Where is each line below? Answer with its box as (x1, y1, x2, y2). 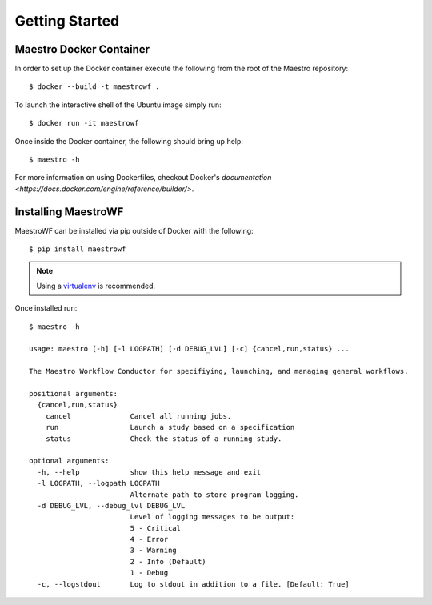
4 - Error (130, 535, 169, 544)
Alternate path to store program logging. (130, 490, 299, 499)
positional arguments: (29, 389, 118, 398)
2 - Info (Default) (130, 557, 207, 566)
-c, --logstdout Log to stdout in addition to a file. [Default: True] (37, 579, 350, 588)
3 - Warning (130, 546, 178, 555)
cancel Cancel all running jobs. (45, 411, 232, 420)
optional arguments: (29, 456, 110, 466)
